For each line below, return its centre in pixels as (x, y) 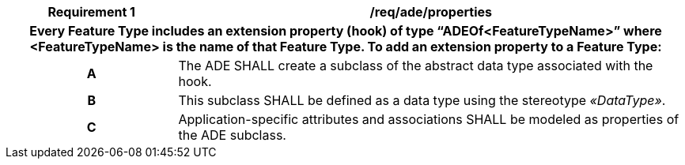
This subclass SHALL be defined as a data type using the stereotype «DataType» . (422, 100)
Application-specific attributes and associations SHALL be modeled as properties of (429, 119)
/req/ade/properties (431, 12)
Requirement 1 (92, 12)
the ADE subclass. (232, 135)
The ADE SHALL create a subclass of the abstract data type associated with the (416, 66)
